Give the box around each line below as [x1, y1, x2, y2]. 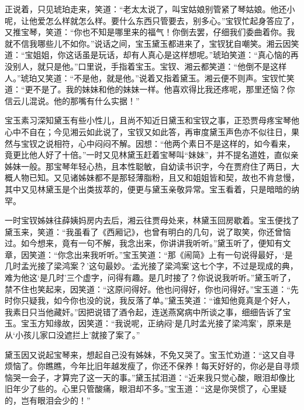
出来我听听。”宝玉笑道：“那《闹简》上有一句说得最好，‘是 [74, 248, 293, 260]
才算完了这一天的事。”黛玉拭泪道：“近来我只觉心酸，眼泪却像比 [53, 371, 295, 383]
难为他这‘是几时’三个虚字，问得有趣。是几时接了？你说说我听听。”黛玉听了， [5, 271, 296, 284]
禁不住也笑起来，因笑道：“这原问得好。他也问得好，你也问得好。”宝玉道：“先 [5, 282, 299, 295]
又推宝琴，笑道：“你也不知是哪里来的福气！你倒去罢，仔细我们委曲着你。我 [5, 26, 295, 38]
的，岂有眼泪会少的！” [5, 394, 91, 406]
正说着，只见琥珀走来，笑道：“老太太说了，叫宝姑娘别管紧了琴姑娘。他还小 [5, 3, 295, 15]
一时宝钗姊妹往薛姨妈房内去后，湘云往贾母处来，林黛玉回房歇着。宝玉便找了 [5, 214, 299, 226]
